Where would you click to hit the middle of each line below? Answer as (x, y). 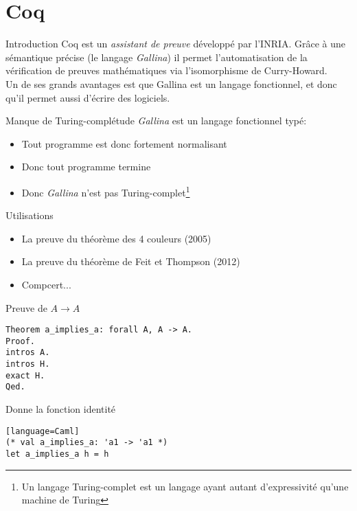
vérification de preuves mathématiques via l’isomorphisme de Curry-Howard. (166, 70)
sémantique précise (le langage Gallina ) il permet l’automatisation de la (157, 57)
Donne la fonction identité (61, 409)
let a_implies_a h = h (57, 454)
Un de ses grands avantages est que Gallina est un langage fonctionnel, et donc (171, 83)
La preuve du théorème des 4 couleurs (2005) (116, 238)
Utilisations (30, 215)
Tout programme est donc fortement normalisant (124, 143)
